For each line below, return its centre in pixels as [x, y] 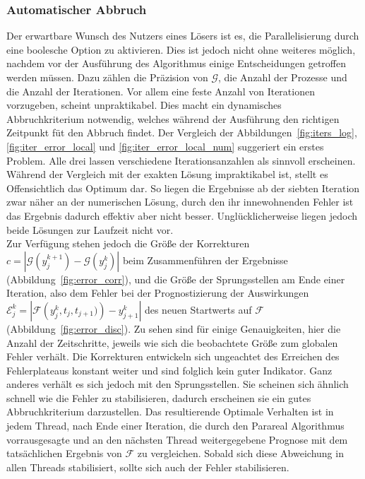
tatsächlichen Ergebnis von [64, 453]
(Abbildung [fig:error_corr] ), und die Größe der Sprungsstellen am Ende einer [176, 279]
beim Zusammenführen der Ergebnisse [205, 260]
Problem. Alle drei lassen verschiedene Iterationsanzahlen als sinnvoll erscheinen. [181, 160]
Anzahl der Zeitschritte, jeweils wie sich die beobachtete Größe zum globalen [172, 342]
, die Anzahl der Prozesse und [283, 77]
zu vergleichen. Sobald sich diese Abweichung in [240, 453]
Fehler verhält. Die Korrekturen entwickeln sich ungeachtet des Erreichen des [173, 356]
